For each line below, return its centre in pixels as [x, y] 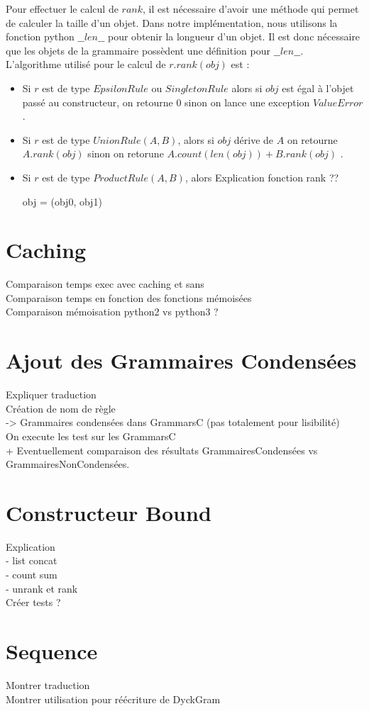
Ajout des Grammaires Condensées [181, 360]
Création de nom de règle [61, 408]
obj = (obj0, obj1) [62, 201]
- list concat [32, 560]
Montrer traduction [48, 684]
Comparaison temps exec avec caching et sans [105, 284]
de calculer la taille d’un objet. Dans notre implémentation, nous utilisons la [172, 22]
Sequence [52, 651]
